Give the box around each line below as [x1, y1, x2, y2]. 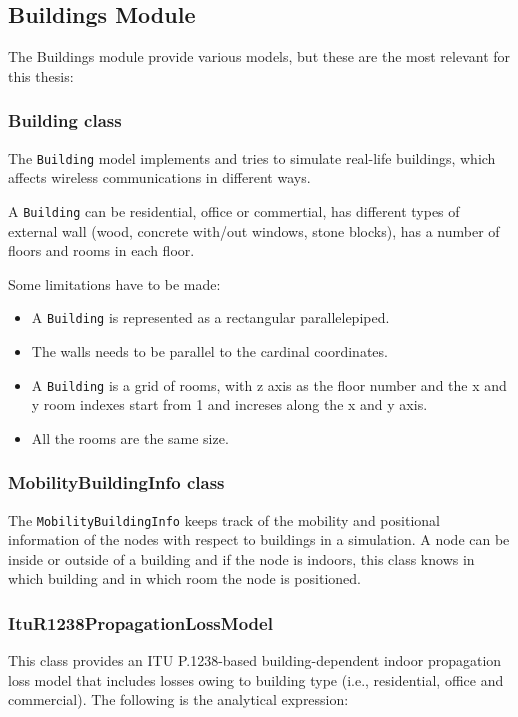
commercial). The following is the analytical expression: [8, 689, 349, 710]
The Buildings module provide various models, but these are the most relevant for [8, 46, 511, 67]
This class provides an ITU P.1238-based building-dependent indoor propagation [8, 650, 502, 671]
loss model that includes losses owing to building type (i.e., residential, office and [8, 669, 504, 690]
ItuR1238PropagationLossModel [8, 610, 273, 635]
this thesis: [8, 65, 74, 86]
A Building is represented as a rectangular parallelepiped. [31, 307, 390, 328]
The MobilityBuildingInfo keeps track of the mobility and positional [8, 509, 440, 530]
